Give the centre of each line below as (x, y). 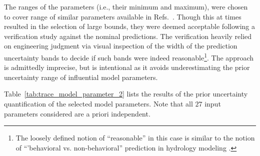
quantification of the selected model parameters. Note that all (98, 103)
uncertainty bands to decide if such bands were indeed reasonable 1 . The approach (129, 56)
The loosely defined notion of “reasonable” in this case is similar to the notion (135, 138)
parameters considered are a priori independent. (77, 113)
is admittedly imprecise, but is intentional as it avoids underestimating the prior (127, 67)
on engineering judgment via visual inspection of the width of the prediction (121, 46)
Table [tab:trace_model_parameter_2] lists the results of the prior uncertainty (126, 94)
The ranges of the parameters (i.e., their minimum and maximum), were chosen (126, 6)
